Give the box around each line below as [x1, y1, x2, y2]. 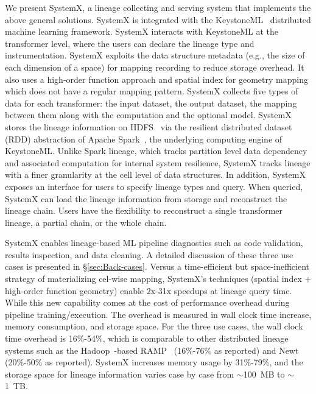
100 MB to [243, 367, 285, 380]
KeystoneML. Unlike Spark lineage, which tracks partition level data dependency [5, 144, 307, 157]
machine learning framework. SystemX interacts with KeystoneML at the [5, 25, 278, 38]
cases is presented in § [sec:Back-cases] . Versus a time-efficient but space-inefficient [5, 260, 310, 273]
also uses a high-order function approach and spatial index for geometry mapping [5, 72, 308, 85]
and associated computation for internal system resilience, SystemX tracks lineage [5, 156, 311, 169]
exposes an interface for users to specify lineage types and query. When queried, [5, 180, 303, 192]
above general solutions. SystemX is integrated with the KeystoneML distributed [5, 13, 311, 26]
